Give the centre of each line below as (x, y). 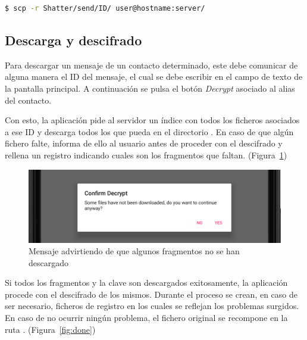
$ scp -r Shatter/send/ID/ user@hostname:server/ (105, 8)
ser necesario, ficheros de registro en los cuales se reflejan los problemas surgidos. (152, 306)
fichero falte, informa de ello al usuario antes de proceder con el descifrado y (144, 143)
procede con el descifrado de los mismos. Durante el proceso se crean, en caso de (151, 294)
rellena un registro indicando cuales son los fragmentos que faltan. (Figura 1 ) (146, 155)
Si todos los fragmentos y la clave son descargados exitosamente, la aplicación (146, 283)
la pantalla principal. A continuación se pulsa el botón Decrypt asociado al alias (150, 88)
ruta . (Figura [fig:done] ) (50, 329)
